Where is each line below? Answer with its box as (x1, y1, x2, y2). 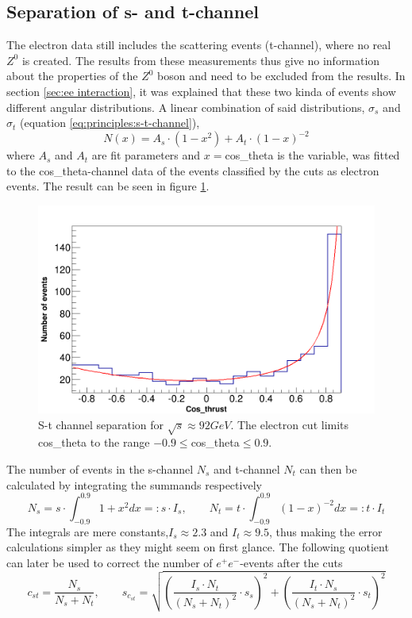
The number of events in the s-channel (6, 461, 194, 478)
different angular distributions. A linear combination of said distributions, (6, 98, 365, 115)
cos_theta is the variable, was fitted (225, 147, 400, 163)
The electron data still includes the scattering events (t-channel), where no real (6, 36, 391, 53)
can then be (299, 461, 357, 478)
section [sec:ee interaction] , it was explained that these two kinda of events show (6, 83, 396, 99)
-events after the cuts (240, 554, 343, 570)
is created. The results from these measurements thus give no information (21, 52, 380, 68)
